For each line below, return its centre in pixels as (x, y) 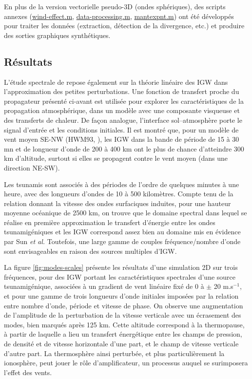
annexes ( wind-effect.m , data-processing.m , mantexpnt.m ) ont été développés (119, 16)
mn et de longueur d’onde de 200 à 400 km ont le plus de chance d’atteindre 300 (124, 148)
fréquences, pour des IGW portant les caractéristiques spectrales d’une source (120, 276)
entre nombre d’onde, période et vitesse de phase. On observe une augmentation (124, 305)
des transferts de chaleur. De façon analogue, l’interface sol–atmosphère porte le (123, 120)
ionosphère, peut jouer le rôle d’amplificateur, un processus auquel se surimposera (126, 363)
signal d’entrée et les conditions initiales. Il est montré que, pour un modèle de (121, 129)
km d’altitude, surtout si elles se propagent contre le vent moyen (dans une (116, 158)
